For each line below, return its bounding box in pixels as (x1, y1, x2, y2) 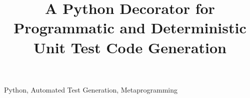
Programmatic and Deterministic (13, 17, 246, 38)
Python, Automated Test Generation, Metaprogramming (4, 84, 178, 95)
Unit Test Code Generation (33, 37, 226, 57)
